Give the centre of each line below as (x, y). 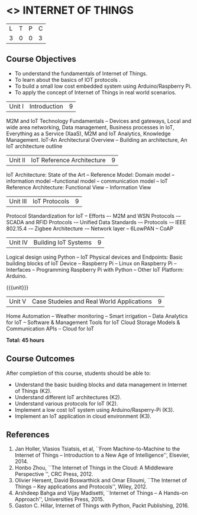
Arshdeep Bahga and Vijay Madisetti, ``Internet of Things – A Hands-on (101, 493)
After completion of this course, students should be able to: (78, 373)
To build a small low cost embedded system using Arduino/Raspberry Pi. (103, 86)
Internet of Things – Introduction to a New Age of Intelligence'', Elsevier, (102, 455)
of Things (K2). (33, 391)
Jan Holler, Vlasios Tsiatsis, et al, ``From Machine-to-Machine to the (97, 449)
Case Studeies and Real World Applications (92, 301)
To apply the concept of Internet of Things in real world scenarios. (95, 92)
